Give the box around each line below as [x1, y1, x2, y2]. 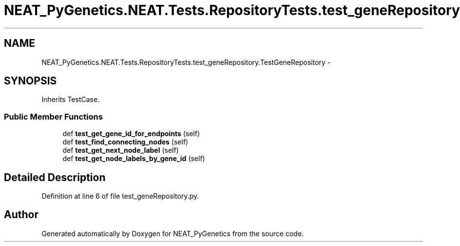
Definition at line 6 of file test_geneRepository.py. [41, 192, 199, 201]
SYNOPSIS [4, 75, 57, 87]
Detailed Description [4, 171, 106, 184]
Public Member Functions [4, 111, 103, 122]
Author [4, 208, 38, 221]
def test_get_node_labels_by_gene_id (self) [62, 154, 205, 163]
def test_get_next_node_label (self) [62, 146, 179, 155]
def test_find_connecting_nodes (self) [62, 138, 189, 146]
